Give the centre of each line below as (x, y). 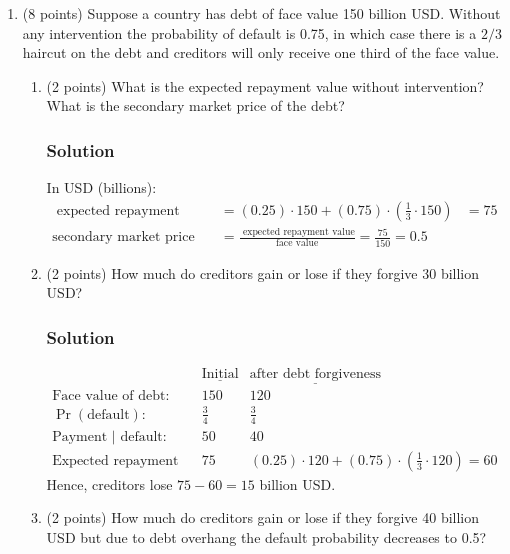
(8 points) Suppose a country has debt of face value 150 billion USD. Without (261, 13)
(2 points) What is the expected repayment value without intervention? (265, 85)
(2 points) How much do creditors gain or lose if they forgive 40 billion (263, 517)
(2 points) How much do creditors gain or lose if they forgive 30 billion (263, 272)
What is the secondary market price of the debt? (195, 105)
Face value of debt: (111, 396)
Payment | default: (109, 436)
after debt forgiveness (315, 374)
